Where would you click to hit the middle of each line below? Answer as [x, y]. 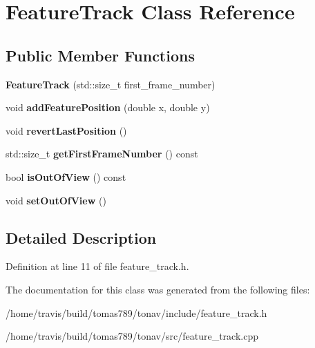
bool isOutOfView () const [66, 176]
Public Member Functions [100, 55]
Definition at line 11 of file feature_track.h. [97, 266]
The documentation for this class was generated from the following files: [158, 289]
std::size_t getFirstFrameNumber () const [102, 154]
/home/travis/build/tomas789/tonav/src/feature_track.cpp [132, 336]
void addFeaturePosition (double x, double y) [108, 107]
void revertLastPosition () [66, 130]
